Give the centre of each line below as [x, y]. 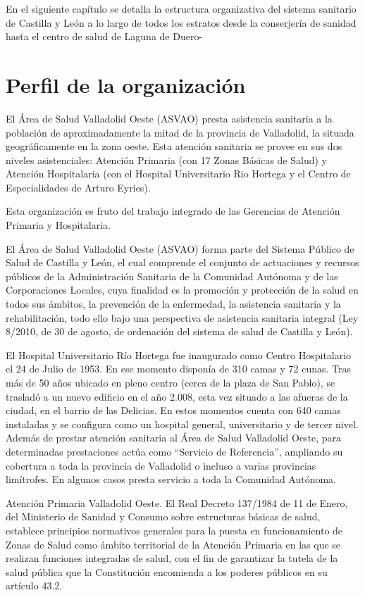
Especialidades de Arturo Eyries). [78, 187]
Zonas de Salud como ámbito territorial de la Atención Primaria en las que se [173, 544]
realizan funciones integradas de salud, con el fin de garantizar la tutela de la [172, 558]
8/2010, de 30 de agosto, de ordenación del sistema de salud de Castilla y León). [179, 331]
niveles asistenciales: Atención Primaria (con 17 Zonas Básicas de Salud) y [166, 159]
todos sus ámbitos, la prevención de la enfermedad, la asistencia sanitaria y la [173, 304]
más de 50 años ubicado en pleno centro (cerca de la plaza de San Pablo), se [171, 382]
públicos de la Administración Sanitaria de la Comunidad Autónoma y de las [172, 276]
